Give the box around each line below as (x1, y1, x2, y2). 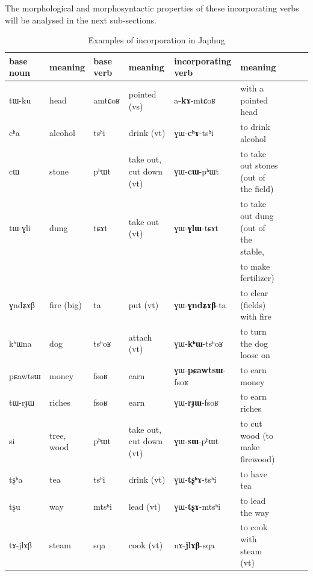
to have (240, 467, 267, 480)
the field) (240, 182, 274, 195)
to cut (240, 417, 262, 429)
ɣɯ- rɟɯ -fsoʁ (174, 396, 219, 409)
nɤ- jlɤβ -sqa (174, 538, 215, 551)
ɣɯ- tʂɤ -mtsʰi (174, 500, 221, 512)
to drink (240, 120, 270, 133)
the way (240, 506, 270, 518)
